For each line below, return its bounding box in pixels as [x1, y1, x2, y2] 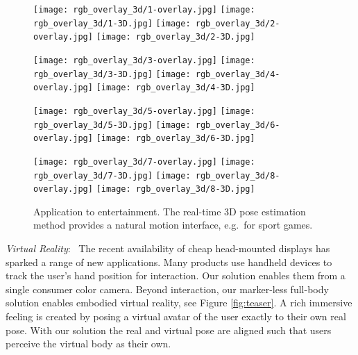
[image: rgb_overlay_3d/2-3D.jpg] [96, 32, 255, 42]
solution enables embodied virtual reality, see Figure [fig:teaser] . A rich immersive [6, 295, 352, 310]
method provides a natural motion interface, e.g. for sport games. [33, 217, 313, 232]
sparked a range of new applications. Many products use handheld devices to [6, 254, 332, 269]
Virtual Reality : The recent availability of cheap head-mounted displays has [6, 241, 330, 256]
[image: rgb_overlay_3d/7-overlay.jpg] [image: [33, 156, 255, 167]
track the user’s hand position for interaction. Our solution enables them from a [6, 268, 346, 283]
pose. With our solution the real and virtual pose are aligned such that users [6, 322, 332, 337]
